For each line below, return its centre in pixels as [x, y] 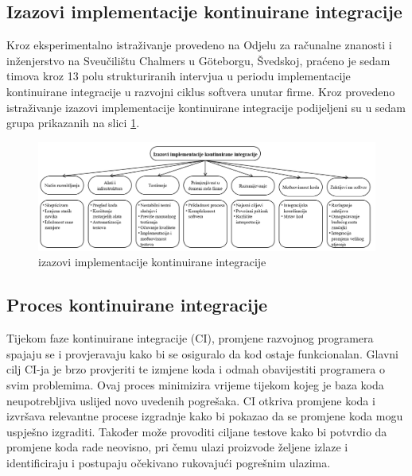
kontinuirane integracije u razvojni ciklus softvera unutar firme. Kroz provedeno [201, 91]
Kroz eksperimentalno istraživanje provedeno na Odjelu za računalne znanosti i [199, 45]
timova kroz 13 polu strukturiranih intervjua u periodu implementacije [179, 76]
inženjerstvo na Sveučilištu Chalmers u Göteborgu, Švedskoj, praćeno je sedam [198, 60]
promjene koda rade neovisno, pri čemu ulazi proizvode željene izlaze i [177, 447]
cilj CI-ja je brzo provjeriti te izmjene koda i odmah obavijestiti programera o [196, 369]
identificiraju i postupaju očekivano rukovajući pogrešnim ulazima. [169, 462]
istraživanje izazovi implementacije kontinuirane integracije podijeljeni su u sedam [206, 107]
